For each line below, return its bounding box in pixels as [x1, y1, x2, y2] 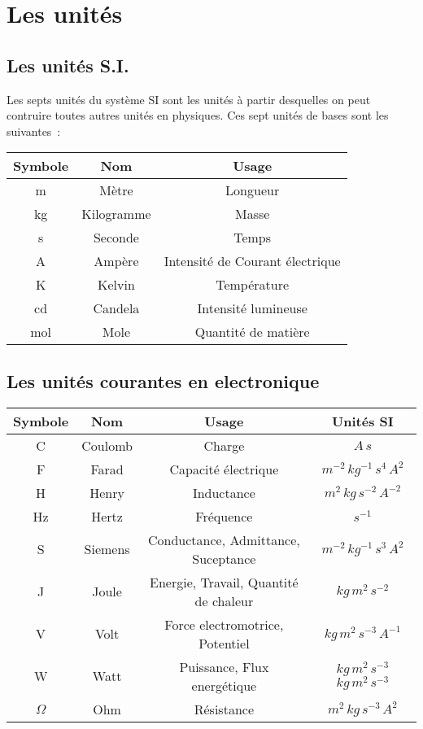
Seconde [93, 228, 139, 247]
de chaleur [194, 591, 254, 610]
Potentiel [198, 633, 250, 653]
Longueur [225, 181, 280, 200]
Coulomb [81, 435, 133, 455]
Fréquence [195, 506, 253, 526]
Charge [203, 435, 245, 455]
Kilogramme [81, 204, 151, 224]
